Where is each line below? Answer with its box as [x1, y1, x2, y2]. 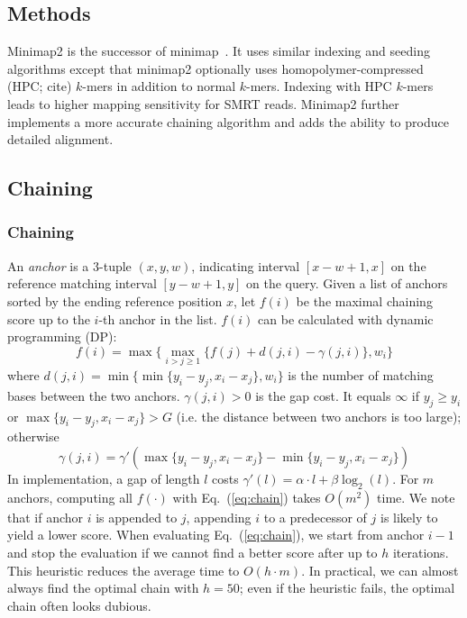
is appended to [96, 507, 178, 526]
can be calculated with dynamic [258, 309, 434, 328]
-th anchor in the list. [98, 309, 217, 328]
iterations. [392, 542, 449, 561]
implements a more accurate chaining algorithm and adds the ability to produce [7, 112, 449, 131]
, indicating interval [191, 256, 300, 275]
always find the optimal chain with [7, 578, 199, 597]
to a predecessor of [263, 507, 367, 526]
